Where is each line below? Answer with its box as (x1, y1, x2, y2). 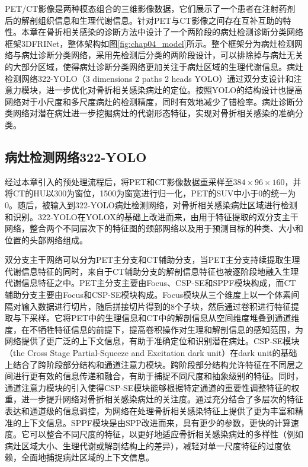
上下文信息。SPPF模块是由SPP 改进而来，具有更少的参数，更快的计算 (21, 416, 291, 428)
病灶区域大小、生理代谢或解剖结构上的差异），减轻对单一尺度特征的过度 (5, 439, 283, 452)
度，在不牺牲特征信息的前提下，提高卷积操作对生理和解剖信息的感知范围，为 (5, 323, 303, 335)
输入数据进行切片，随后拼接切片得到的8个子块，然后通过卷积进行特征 (21, 300, 291, 312)
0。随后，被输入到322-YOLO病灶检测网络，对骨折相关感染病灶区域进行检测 (5, 198, 297, 211)
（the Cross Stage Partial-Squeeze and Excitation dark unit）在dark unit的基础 (5, 347, 297, 359)
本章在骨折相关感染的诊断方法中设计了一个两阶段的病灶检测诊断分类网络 (21, 26, 303, 38)
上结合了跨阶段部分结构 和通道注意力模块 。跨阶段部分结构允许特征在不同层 (5, 358, 295, 370)
